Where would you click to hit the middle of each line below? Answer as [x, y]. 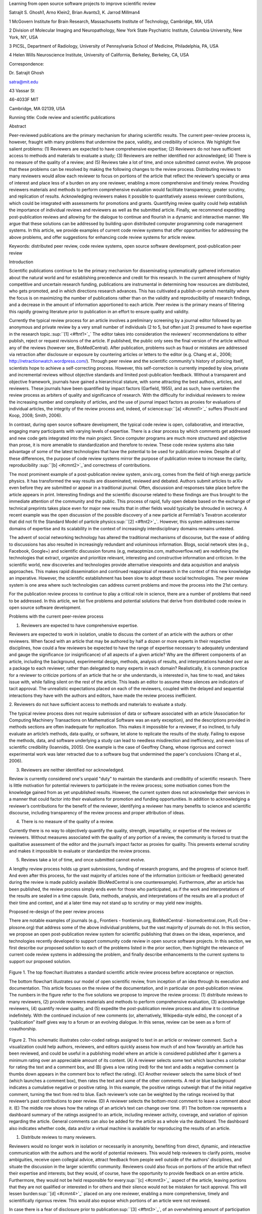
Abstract [17, 126]
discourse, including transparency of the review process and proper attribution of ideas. [97, 812]
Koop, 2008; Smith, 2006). [36, 416]
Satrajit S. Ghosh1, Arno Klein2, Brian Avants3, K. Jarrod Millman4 [74, 13]
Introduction [21, 262]
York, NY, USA [24, 37]
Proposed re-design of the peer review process [57, 912]
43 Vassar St [22, 90]
